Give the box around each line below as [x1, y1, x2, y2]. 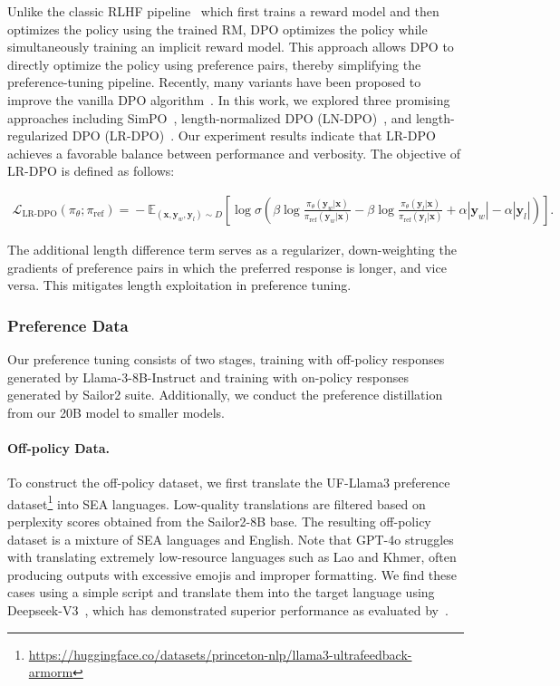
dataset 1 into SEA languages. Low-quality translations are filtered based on [7, 491, 426, 513]
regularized [7, 126, 68, 145]
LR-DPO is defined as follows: [7, 161, 175, 180]
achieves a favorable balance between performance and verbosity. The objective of [7, 143, 461, 162]
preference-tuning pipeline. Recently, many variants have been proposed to [7, 72, 421, 92]
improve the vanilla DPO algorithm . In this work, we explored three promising [7, 90, 450, 109]
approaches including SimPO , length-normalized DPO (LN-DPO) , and [7, 108, 412, 127]
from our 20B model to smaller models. [7, 402, 226, 421]
